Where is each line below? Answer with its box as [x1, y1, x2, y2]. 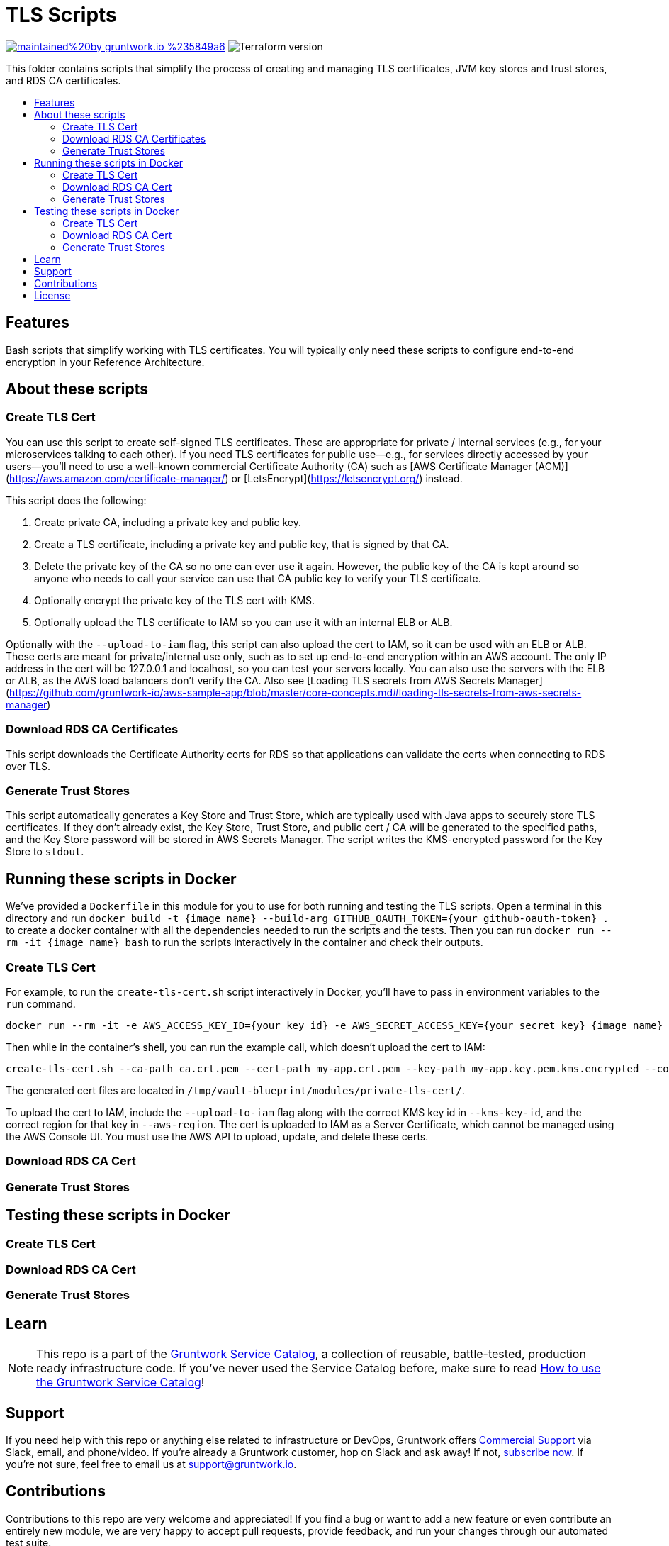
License [34, 289, 71, 301]
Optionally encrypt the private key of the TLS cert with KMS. [34, 594, 315, 606]
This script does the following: [6, 494, 147, 506]
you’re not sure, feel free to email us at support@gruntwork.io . [6, 1457, 297, 1470]
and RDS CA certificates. [6, 74, 121, 87]
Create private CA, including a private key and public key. [34, 516, 301, 528]
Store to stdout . [6, 845, 84, 858]
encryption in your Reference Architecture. [6, 355, 205, 368]
